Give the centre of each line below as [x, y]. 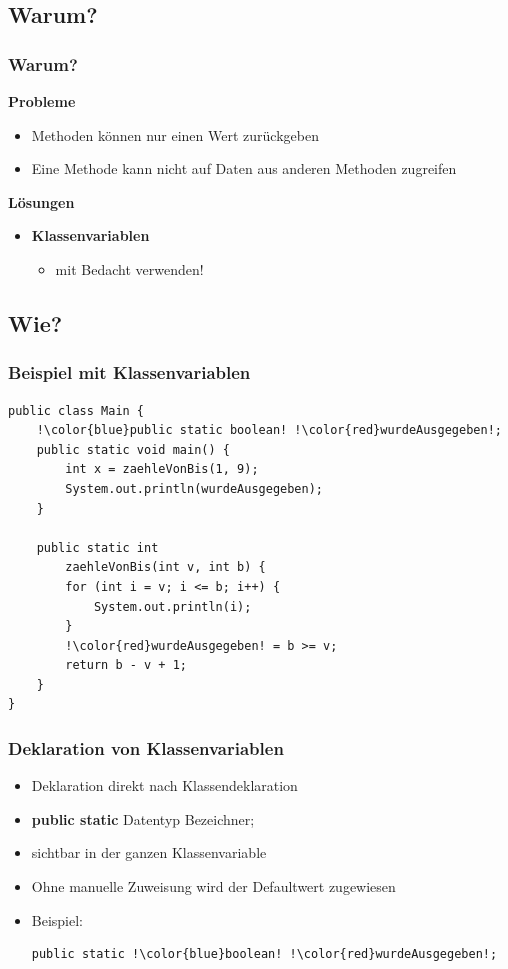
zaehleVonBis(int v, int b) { [165, 567]
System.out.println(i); [172, 606]
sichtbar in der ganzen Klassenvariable [149, 852]
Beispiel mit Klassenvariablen [129, 372]
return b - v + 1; [126, 665]
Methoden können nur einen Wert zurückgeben [175, 134]
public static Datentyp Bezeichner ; [143, 818]
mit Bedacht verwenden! [129, 268]
